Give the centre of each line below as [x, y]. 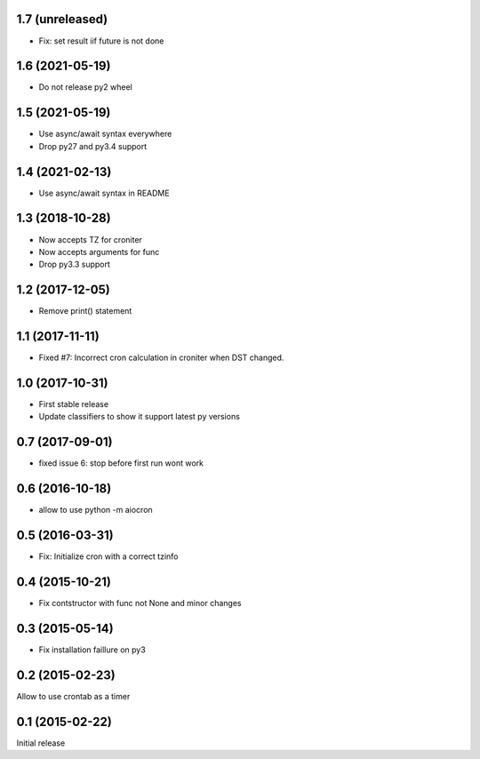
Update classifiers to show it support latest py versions [139, 417]
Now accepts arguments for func [99, 252]
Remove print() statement [85, 311]
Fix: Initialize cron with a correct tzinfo [108, 556]
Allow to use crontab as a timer [73, 696]
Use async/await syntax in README [104, 193]
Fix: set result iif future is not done [101, 41]
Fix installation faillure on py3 [92, 650]
